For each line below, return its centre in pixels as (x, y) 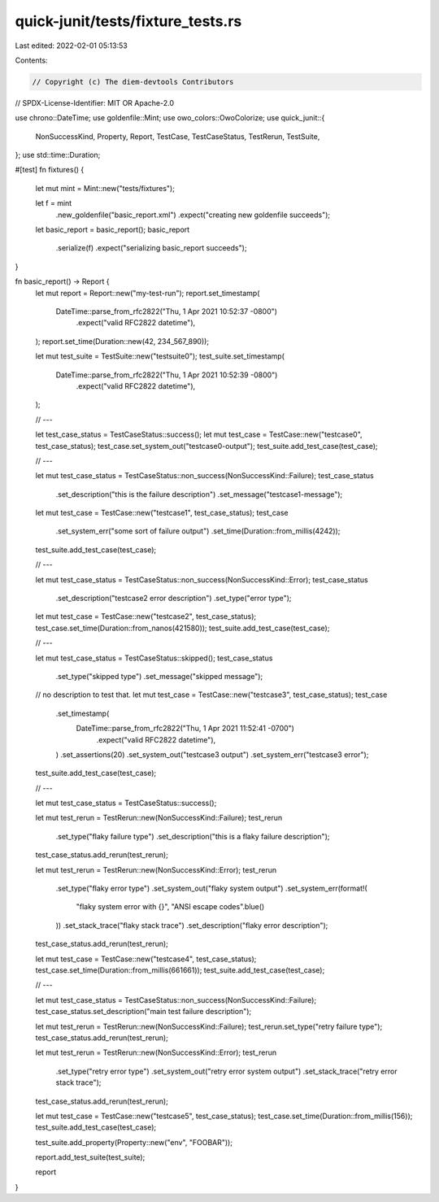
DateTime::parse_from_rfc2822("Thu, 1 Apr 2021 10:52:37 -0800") (167, 311)
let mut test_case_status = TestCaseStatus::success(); (126, 803)
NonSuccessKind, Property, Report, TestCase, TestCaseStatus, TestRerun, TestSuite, (178, 136)
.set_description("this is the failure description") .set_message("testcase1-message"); (199, 494)
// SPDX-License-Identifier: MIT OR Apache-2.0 (95, 102)
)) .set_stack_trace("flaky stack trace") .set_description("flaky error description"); (192, 925)
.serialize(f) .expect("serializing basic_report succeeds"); (151, 248)
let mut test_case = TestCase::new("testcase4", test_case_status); (146, 959)
